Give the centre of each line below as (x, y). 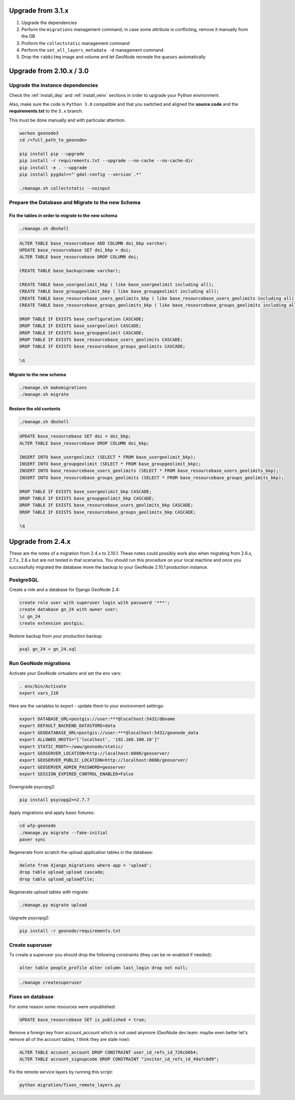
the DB (28, 36)
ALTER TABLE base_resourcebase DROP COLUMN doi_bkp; (84, 443)
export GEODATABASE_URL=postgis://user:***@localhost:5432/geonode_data (109, 733)
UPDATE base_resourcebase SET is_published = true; (83, 1020)
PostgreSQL (24, 580)
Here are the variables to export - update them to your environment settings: (87, 706)
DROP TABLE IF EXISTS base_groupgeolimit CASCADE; (82, 333)
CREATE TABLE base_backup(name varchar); (70, 271)
